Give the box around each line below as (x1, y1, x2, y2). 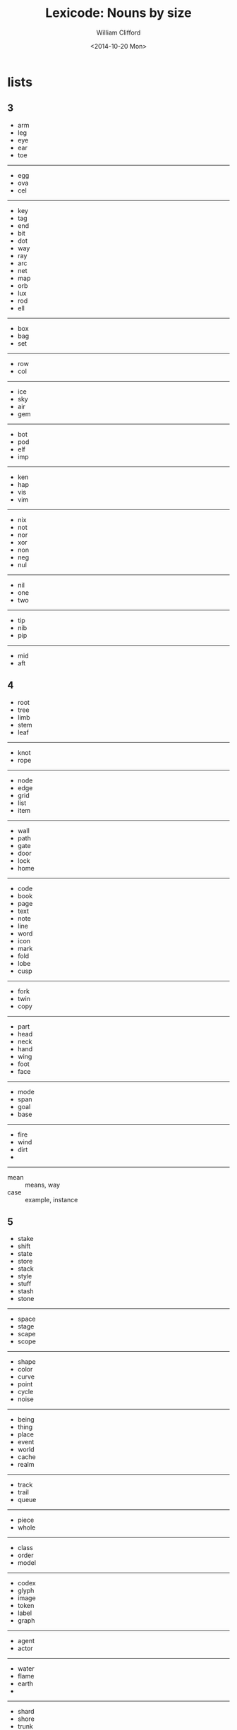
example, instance (25, 1195, 78, 1204)
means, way (25, 1180, 61, 1189)
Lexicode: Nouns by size (45, 5, 192, 21)
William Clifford (96, 28, 141, 37)
